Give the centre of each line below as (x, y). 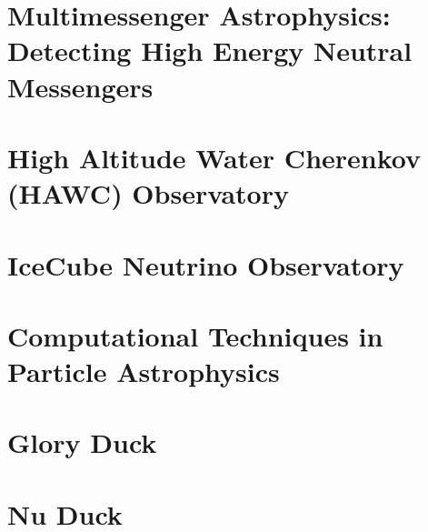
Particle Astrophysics (144, 371)
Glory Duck (82, 442)
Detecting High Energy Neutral (210, 50)
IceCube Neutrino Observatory (206, 264)
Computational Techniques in (195, 335)
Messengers (80, 86)
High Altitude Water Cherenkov (214, 157)
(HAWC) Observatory (148, 193)
